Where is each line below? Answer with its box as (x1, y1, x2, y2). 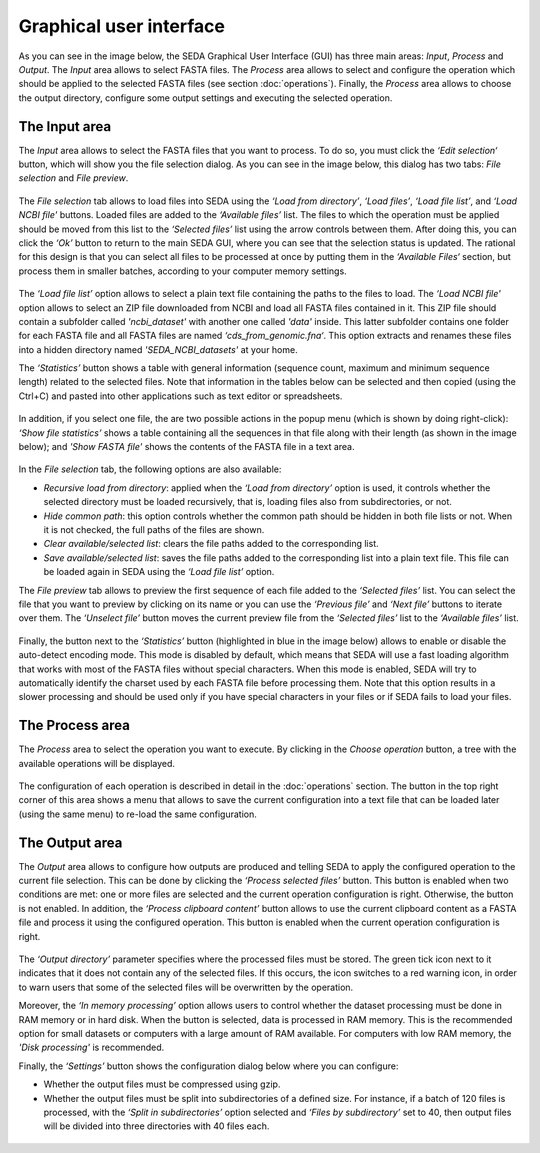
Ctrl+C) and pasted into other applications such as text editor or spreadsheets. (18, 390, 343, 402)
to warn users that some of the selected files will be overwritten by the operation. (18, 981, 354, 993)
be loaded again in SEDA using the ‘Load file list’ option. (43, 566, 275, 578)
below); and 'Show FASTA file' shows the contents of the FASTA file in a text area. (18, 441, 355, 453)
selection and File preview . (18, 172, 129, 184)
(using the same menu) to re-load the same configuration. (18, 808, 257, 820)
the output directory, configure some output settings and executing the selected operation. (18, 91, 393, 104)
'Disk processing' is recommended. (18, 1041, 165, 1054)
